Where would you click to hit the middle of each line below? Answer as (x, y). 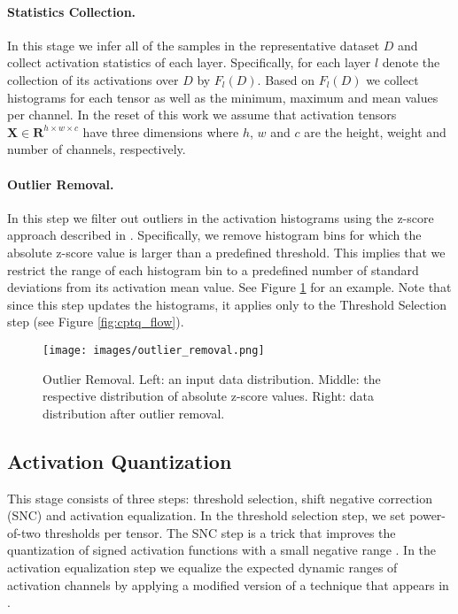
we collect (392, 79)
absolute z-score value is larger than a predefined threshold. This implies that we (226, 252)
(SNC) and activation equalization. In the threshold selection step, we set (206, 515)
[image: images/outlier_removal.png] (154, 350)
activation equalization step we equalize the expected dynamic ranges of (202, 567)
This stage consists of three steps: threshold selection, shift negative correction (220, 498)
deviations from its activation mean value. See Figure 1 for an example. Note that (229, 287)
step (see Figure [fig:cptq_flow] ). (96, 322)
